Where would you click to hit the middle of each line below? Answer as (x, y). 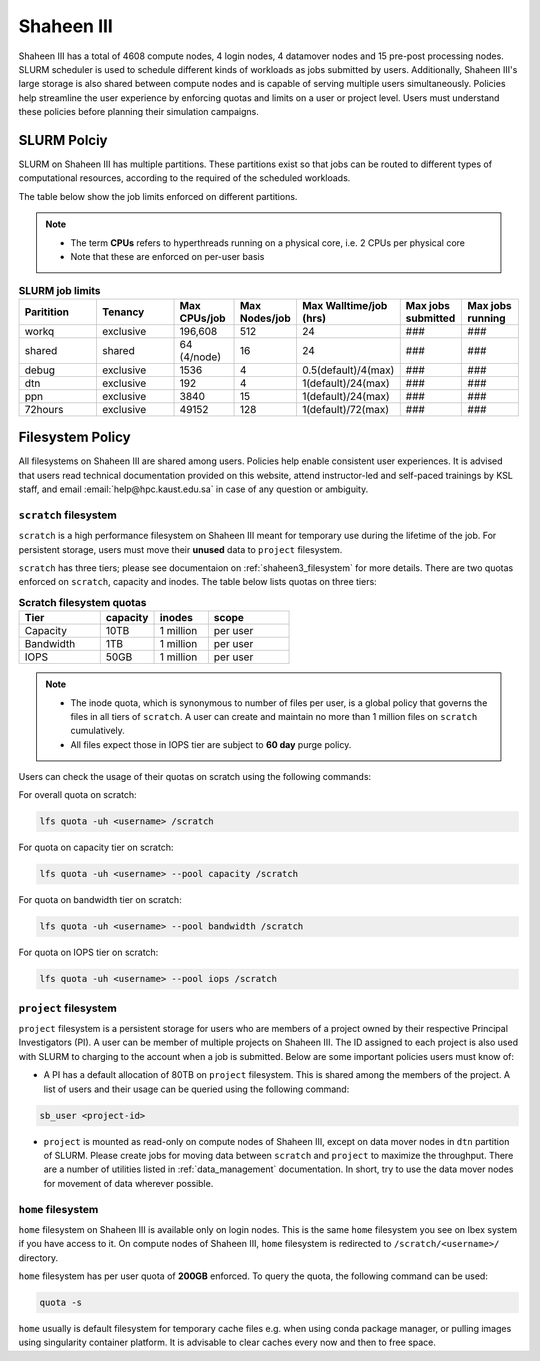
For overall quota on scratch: (77, 795)
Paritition (47, 312)
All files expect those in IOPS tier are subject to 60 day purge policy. (211, 744)
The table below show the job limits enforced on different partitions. (158, 196)
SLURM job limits (59, 290)
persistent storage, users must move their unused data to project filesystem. (180, 549)
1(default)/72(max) (345, 409)
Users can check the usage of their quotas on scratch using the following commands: (195, 777)
